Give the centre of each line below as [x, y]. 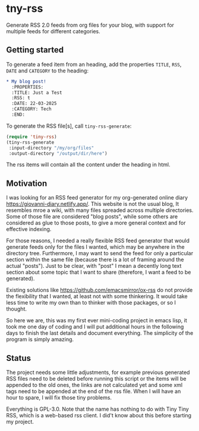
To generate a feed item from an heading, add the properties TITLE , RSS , [94, 64]
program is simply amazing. [40, 340]
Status [19, 358]
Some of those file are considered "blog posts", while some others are [92, 217]
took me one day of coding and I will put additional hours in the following [95, 327]
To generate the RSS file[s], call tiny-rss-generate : [69, 126]
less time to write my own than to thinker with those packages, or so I [91, 303]
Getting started [35, 50]
